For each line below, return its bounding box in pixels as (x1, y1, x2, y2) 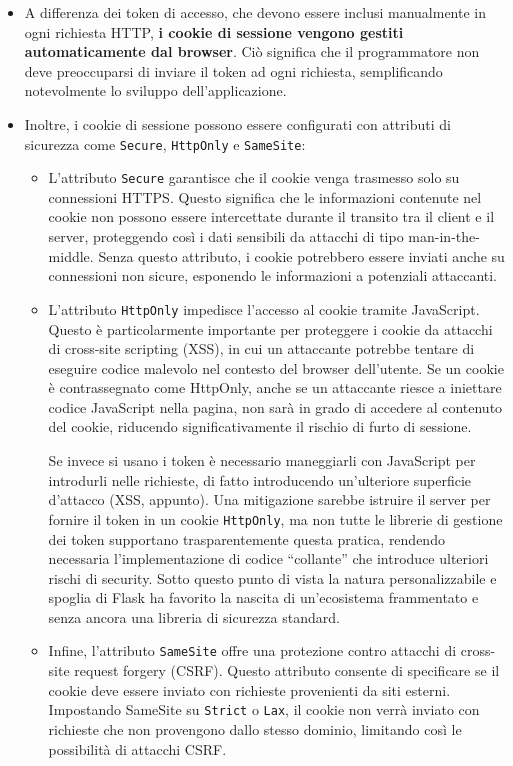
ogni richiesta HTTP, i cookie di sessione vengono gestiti (24, 21, 404, 42)
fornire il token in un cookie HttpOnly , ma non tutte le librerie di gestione (48, 508, 503, 529)
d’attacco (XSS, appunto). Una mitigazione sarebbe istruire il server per (48, 489, 491, 510)
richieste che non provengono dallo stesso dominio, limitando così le (48, 718, 462, 739)
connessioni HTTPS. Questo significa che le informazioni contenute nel (48, 186, 482, 207)
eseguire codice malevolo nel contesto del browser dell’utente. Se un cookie (48, 357, 504, 378)
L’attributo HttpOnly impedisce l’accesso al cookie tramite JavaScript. (48, 298, 480, 319)
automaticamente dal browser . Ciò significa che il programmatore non (24, 41, 480, 62)
